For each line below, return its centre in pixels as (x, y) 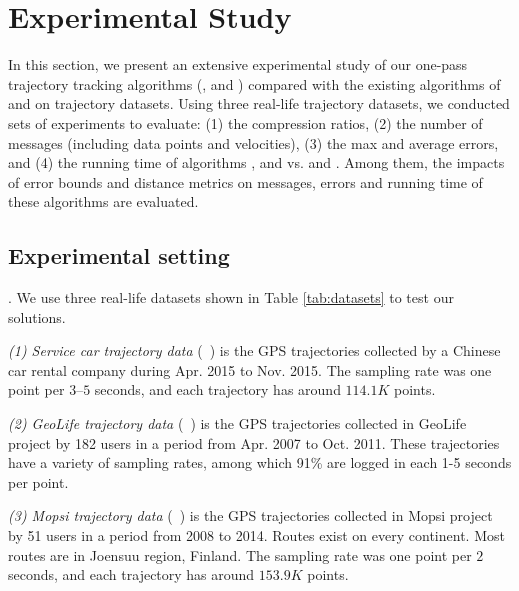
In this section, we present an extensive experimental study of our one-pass (238, 64)
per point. (38, 481)
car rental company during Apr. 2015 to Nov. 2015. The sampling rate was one (250, 369)
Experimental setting (119, 255)
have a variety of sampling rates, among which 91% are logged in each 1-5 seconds (260, 462)
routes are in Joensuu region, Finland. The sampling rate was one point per (240, 554)
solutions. (37, 316)
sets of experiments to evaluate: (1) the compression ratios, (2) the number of (245, 122)
